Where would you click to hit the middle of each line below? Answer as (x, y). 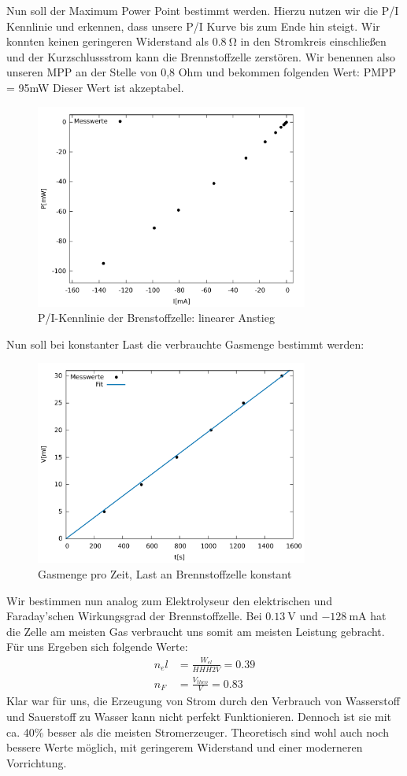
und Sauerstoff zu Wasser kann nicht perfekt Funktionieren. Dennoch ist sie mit (199, 716)
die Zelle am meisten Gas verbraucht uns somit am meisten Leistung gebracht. (196, 631)
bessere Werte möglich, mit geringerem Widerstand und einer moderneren (185, 747)
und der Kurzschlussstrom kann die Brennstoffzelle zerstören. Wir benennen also (201, 56)
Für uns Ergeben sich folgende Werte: (97, 647)
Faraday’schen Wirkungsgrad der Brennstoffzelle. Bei (134, 616)
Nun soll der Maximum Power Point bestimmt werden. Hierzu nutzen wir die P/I (203, 10)
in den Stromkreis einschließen (313, 41)
